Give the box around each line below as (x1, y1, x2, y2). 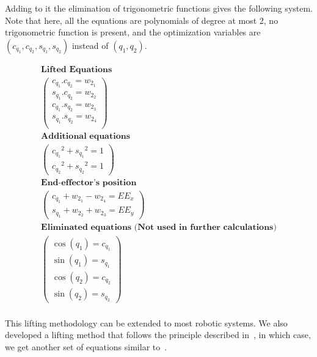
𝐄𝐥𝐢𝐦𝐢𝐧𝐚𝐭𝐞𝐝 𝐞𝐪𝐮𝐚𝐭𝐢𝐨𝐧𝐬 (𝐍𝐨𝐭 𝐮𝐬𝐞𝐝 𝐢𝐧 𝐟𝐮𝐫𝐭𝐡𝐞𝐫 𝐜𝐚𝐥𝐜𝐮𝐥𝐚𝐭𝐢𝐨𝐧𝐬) (41, 223, 277, 232)
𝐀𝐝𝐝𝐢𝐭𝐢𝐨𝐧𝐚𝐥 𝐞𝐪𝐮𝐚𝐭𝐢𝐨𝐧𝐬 (41, 131, 130, 141)
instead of (71, 39, 109, 51)
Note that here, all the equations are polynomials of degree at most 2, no (5, 13, 279, 26)
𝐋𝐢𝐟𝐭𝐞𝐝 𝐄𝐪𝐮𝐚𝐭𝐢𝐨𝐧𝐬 (41, 65, 112, 74)
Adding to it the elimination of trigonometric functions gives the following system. (5, 2, 313, 14)
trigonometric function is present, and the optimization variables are (5, 26, 261, 39)
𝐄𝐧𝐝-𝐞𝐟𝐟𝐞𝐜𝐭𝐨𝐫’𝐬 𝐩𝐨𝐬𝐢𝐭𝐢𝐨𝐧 (41, 178, 137, 187)
